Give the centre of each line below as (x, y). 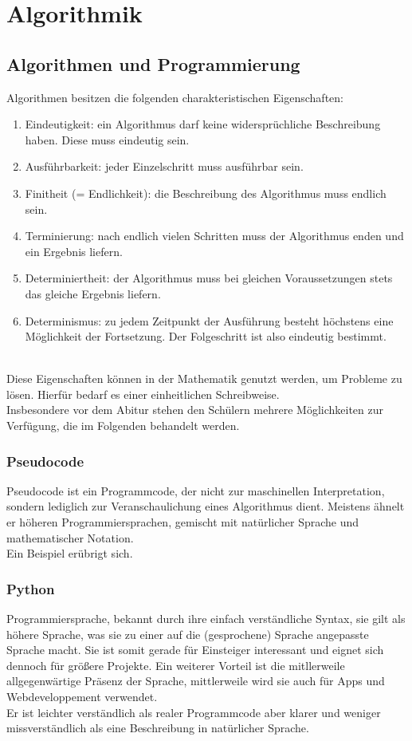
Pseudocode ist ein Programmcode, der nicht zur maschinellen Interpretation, (196, 490)
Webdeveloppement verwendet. (82, 697)
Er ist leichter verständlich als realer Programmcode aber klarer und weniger (194, 712)
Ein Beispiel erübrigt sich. (70, 553)
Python (31, 588)
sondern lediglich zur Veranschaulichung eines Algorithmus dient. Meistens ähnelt (206, 506)
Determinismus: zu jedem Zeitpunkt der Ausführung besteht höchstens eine (209, 320)
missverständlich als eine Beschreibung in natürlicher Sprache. (158, 728)
